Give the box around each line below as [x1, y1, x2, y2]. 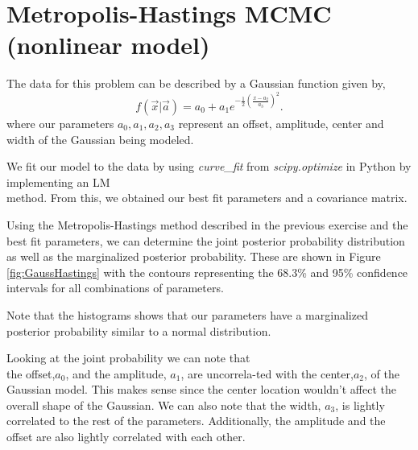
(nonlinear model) [6, 28, 210, 61]
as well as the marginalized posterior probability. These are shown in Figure [6, 248, 381, 265]
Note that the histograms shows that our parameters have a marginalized [6, 306, 368, 323]
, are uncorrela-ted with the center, [180, 365, 354, 382]
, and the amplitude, [65, 365, 167, 382]
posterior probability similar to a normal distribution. [6, 322, 271, 339]
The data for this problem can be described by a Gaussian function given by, [6, 75, 386, 92]
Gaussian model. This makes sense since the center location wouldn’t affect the [6, 381, 396, 398]
